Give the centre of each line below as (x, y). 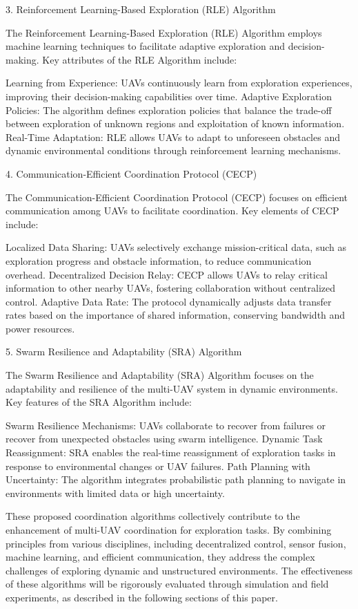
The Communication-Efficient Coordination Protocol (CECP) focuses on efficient (177, 197)
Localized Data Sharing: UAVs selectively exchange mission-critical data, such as (176, 247)
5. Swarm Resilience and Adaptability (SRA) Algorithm (124, 352)
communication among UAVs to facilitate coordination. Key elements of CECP (172, 210)
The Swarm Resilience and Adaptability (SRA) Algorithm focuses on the (160, 375)
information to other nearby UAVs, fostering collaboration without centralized (171, 288)
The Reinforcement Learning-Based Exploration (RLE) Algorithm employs (164, 32)
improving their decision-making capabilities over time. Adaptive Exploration (169, 96)
